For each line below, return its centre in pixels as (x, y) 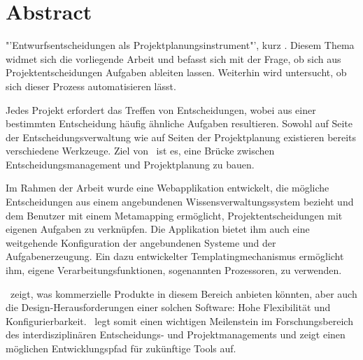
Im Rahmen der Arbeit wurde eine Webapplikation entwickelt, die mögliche (168, 188)
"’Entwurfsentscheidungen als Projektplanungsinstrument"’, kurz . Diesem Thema (180, 45)
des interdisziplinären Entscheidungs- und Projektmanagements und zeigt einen (176, 334)
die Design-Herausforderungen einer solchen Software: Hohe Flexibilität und (168, 307)
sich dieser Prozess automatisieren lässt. (91, 86)
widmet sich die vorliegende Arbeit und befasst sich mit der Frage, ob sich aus (173, 58)
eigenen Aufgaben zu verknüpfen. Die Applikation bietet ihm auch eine (158, 229)
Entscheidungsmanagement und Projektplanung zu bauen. (130, 164)
